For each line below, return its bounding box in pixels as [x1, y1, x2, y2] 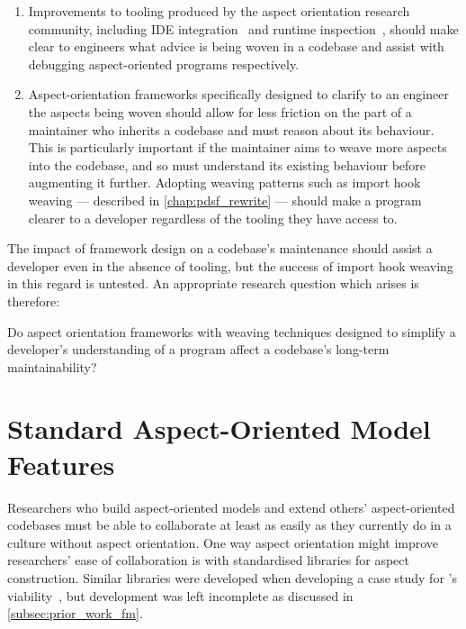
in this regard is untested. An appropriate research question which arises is [7, 274, 419, 293]
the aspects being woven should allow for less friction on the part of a [28, 102, 412, 121]
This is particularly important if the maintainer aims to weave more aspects [28, 138, 447, 157]
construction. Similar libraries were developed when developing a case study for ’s [7, 568, 457, 587]
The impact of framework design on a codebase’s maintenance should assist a [7, 239, 433, 258]
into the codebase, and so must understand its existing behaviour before [28, 155, 426, 174]
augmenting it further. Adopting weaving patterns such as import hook [28, 173, 421, 192]
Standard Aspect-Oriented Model [7, 410, 431, 447]
